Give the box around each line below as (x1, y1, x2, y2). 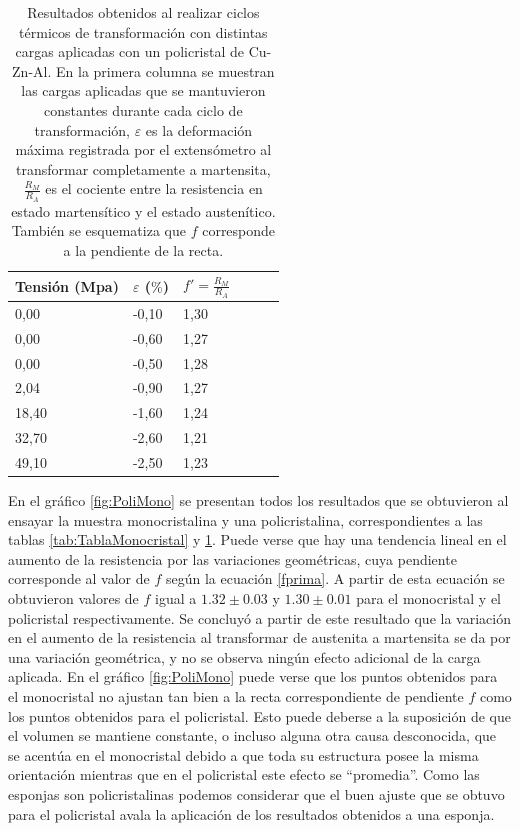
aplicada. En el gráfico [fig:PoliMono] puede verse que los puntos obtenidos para (8, 666, 498, 687)
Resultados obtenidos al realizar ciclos (27, 2, 260, 22)
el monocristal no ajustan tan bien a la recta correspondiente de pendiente (8, 685, 464, 706)
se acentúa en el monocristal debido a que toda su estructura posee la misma (8, 744, 479, 765)
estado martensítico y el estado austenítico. (11, 200, 276, 221)
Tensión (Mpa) (15, 275, 119, 296)
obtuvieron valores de (8, 587, 139, 608)
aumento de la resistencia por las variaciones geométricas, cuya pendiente (8, 548, 457, 569)
